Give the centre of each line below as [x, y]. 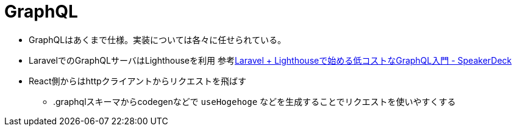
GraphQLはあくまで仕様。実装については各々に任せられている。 [157, 39]
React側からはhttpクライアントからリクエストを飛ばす [137, 81]
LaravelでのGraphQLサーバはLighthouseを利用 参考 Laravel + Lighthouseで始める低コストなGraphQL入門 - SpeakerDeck [270, 60]
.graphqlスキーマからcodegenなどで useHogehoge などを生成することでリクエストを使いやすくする [255, 101]
